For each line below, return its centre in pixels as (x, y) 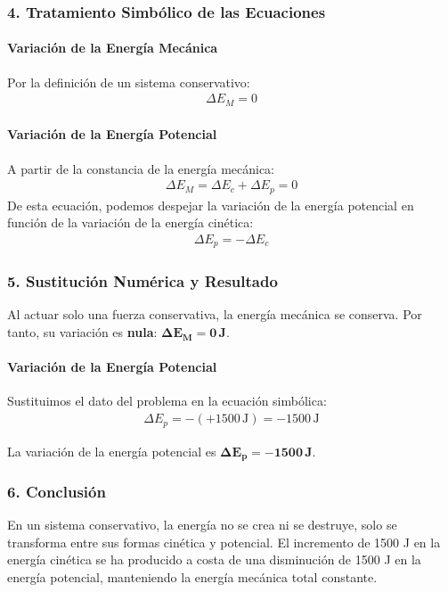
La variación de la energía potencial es (112, 451)
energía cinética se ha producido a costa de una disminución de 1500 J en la (214, 559)
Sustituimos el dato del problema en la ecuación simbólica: (167, 401)
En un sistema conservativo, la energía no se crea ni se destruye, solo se (202, 525)
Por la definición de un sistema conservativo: (129, 82)
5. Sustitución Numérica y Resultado (143, 281)
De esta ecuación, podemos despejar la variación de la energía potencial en (211, 205)
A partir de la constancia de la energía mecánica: (141, 168)
